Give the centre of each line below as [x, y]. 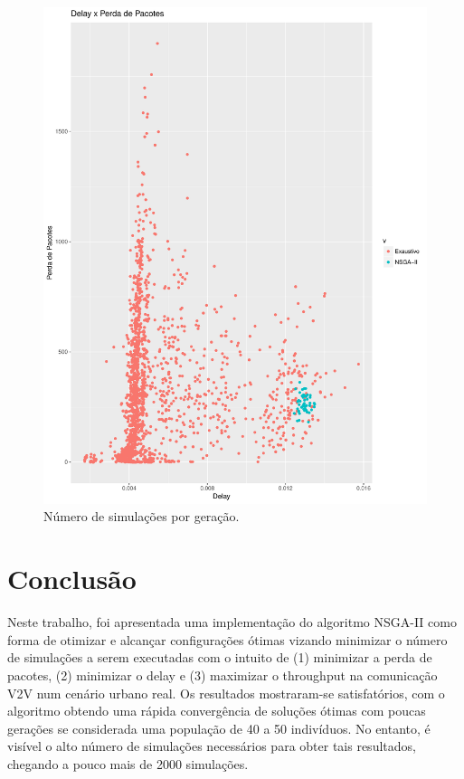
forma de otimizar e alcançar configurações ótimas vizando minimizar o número [227, 639]
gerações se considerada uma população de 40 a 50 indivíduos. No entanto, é [219, 728]
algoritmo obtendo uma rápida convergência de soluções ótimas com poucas [217, 711]
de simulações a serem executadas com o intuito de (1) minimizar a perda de [220, 657]
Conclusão [72, 579]
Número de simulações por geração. [142, 516]
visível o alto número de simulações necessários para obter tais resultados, [212, 746]
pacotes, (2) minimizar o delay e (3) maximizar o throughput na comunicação [223, 674]
